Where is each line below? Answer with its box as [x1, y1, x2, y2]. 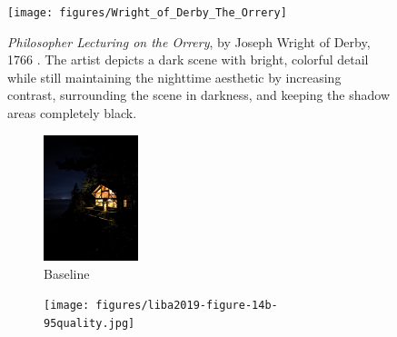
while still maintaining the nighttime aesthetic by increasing [7, 67, 342, 86]
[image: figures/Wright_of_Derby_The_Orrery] [7, 6, 287, 19]
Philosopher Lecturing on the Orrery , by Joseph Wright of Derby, [7, 32, 371, 51]
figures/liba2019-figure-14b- [95, 299, 278, 312]
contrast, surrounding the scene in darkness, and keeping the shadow [7, 85, 391, 104]
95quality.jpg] [44, 317, 135, 331]
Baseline [44, 263, 90, 282]
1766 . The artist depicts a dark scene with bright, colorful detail [7, 50, 369, 69]
